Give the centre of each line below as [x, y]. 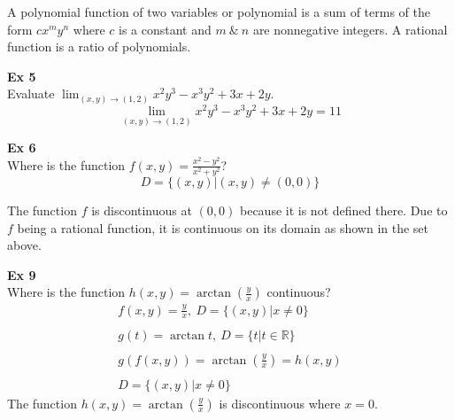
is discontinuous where [280, 403]
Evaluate [31, 93]
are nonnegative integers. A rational [350, 29]
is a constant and [165, 29]
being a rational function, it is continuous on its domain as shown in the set [223, 227]
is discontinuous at [142, 210]
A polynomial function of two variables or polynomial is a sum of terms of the [219, 12]
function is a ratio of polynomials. [99, 47]
